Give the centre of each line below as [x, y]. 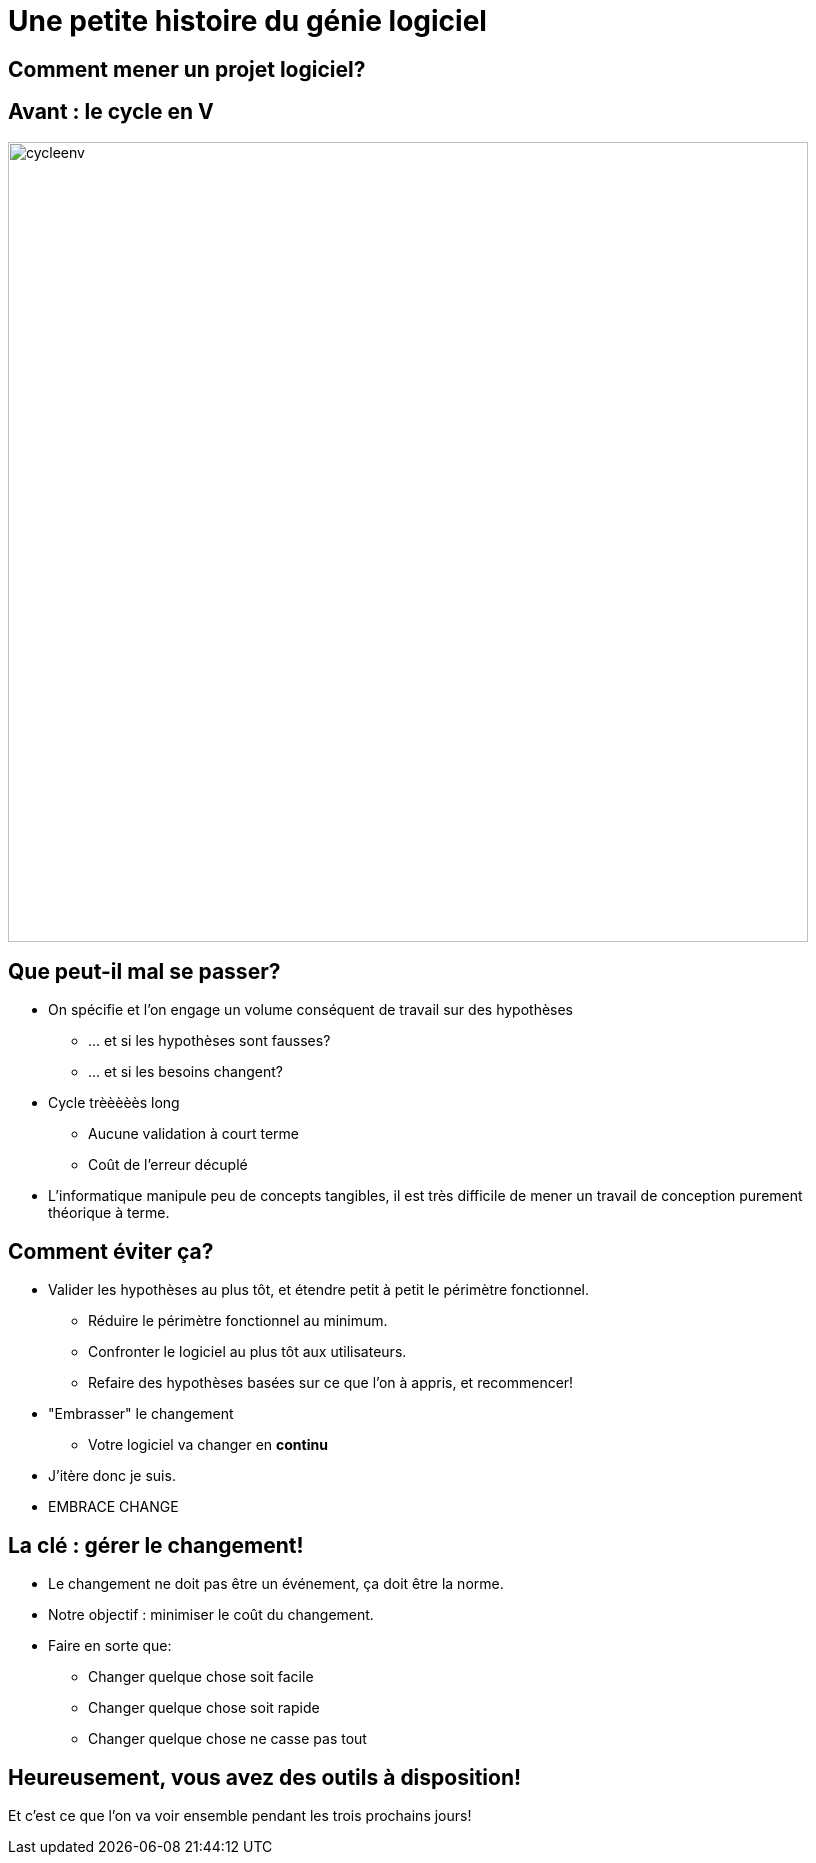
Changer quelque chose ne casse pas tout [227, 1739]
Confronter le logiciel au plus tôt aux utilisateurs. [247, 1352]
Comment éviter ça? [111, 1251]
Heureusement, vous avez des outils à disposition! [265, 1777]
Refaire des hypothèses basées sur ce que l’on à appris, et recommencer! [331, 1383]
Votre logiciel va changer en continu [208, 1445]
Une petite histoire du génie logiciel [247, 21]
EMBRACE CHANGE [113, 1507]
